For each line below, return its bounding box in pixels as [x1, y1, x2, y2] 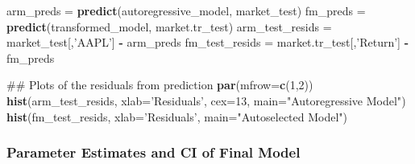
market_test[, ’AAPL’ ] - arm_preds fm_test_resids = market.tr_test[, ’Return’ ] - [6, 34, 409, 51]
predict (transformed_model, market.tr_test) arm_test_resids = [6, 18, 332, 35]
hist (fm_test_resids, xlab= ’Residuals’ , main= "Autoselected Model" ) [6, 108, 348, 125]
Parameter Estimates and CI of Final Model [6, 142, 301, 162]
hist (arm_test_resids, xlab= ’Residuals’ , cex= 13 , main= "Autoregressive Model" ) [6, 92, 406, 109]
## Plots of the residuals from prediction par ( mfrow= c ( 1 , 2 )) [6, 76, 313, 93]
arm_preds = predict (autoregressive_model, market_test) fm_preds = [6, 2, 366, 18]
